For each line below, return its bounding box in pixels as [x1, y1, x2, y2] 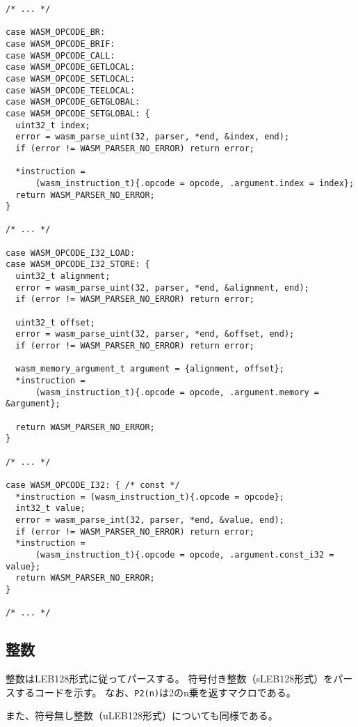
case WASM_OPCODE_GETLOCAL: [6, 62, 136, 72]
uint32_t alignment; [15, 271, 111, 282]
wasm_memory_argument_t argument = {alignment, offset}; [15, 364, 284, 374]
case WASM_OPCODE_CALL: [6, 50, 115, 61]
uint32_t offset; [15, 317, 95, 328]
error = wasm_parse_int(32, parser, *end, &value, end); [15, 514, 284, 525]
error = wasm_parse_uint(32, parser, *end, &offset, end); [15, 329, 295, 339]
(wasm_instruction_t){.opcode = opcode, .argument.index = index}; [35, 178, 355, 188]
